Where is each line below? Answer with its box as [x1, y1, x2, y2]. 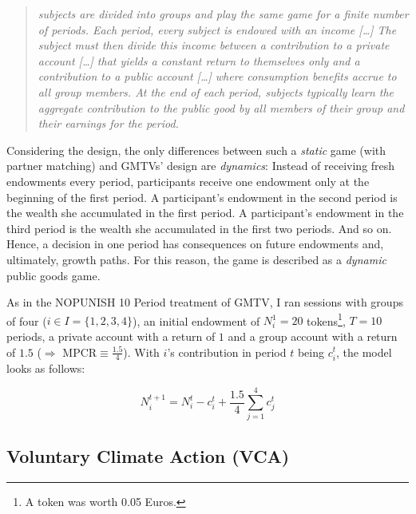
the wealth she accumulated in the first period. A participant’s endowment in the [6, 204, 404, 221]
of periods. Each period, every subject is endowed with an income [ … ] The [38, 21, 397, 38]
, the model [336, 343, 392, 360]
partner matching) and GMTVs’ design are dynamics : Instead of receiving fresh [6, 157, 395, 174]
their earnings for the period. [38, 115, 179, 132]
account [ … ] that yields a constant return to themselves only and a [38, 52, 360, 69]
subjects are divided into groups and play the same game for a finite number [38, 6, 409, 22]
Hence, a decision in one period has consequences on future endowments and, [6, 235, 384, 252]
